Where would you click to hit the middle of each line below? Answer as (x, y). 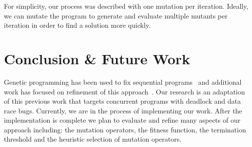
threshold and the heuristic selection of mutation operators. (93, 139)
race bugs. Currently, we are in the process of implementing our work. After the (123, 110)
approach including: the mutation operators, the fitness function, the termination (125, 129)
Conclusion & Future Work (97, 58)
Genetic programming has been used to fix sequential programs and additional (123, 82)
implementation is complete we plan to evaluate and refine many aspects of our (122, 120)
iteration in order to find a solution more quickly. (77, 25)
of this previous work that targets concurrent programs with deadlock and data (122, 101)
